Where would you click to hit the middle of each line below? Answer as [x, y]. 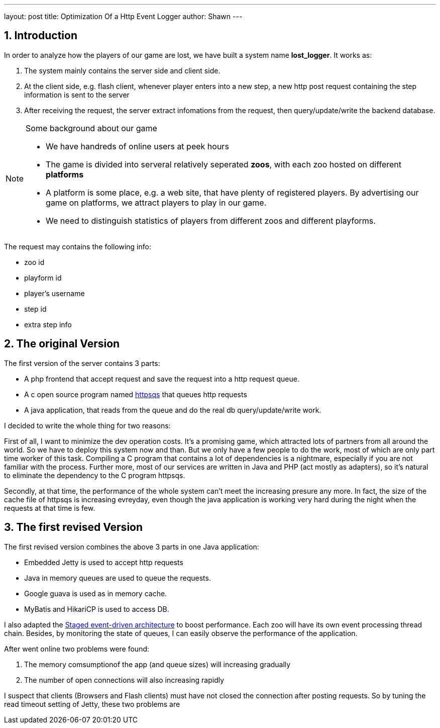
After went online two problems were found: [77, 649]
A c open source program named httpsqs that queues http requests [136, 394]
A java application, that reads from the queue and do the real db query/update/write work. [173, 410]
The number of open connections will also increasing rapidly [124, 680]
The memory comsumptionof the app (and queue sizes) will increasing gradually [157, 664]
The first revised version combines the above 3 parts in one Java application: [132, 547]
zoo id [34, 262]
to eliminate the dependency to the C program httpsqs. [95, 475]
